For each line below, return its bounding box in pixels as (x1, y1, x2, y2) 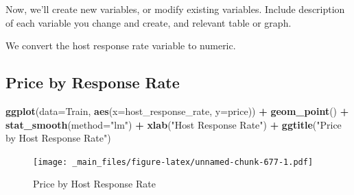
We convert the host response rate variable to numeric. (5, 38, 236, 53)
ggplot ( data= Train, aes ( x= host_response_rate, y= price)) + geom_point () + (5, 103, 349, 118)
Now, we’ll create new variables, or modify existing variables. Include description (5, 2, 345, 16)
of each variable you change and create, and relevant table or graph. (5, 15, 292, 29)
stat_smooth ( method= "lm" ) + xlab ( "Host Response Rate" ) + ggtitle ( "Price (5, 117, 342, 131)
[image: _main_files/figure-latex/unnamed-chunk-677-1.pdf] (33, 157, 314, 167)
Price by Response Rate (5, 72, 180, 93)
